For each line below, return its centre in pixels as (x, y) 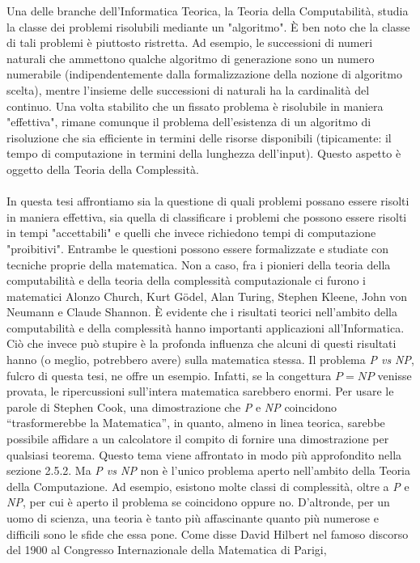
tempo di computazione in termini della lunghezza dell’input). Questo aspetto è (204, 153)
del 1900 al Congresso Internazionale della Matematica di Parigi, (167, 550)
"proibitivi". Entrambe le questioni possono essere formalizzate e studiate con (198, 248)
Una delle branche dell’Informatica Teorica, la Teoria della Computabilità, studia (208, 11)
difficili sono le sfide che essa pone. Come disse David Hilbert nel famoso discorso (208, 533)
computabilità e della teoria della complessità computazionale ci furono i (186, 280)
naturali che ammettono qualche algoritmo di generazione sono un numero (191, 58)
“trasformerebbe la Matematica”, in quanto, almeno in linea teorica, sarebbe (196, 423)
